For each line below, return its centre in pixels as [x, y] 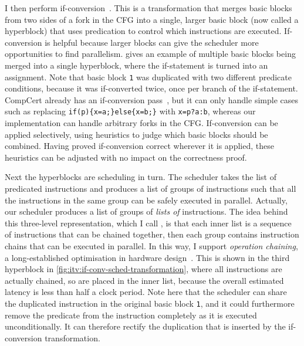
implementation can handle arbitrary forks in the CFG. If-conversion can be [141, 123]
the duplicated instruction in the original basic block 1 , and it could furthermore [150, 303]
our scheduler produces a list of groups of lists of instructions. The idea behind [146, 211]
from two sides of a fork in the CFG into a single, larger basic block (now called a [152, 19]
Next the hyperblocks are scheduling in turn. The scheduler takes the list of [141, 177]
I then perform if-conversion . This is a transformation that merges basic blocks [148, 8]
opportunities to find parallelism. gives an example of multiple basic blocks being [150, 54]
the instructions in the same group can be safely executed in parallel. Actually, [146, 200]
